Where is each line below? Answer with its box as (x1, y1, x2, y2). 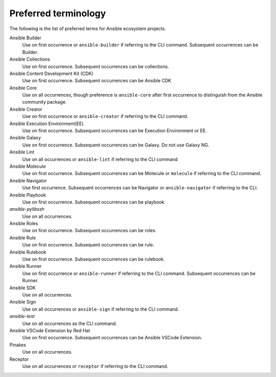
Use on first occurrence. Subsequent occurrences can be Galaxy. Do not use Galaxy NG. (22, 142, 210, 148)
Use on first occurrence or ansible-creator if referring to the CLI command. (22, 113, 189, 119)
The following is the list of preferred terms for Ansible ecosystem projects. (9, 26, 166, 32)
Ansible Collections (9, 56, 51, 62)
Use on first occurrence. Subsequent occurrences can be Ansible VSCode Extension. (22, 335, 202, 341)
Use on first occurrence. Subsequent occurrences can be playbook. (22, 199, 166, 205)
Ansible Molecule (9, 163, 46, 169)
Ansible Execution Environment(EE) (9, 120, 84, 127)
